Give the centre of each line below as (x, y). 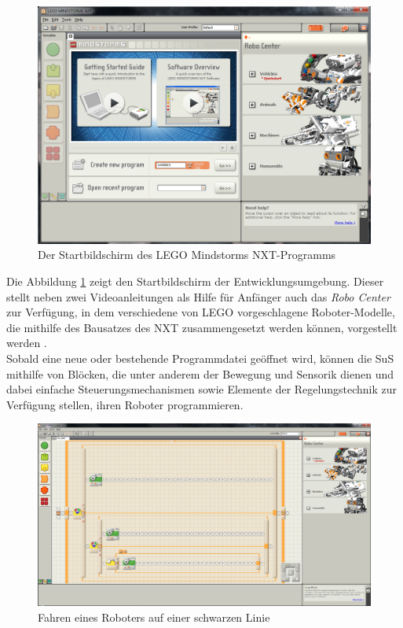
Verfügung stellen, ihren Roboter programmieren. (125, 404)
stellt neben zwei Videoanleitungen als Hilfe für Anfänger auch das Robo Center (198, 296)
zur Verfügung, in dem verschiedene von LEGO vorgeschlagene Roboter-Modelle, (201, 312)
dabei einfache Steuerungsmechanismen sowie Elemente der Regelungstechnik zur (201, 389)
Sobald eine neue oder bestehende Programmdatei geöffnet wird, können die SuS (200, 358)
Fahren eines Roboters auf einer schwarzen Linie (154, 617)
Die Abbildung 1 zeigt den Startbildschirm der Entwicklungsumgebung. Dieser (195, 281)
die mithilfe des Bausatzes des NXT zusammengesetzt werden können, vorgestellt (202, 327)
